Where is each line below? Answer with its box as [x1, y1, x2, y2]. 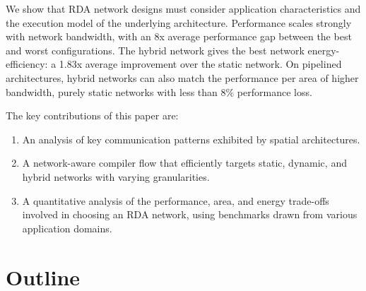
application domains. [22, 220, 112, 235]
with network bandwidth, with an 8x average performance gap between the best [6, 29, 352, 44]
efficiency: [6, 57, 48, 71]
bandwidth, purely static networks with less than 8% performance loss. [6, 84, 312, 99]
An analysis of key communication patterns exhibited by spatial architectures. [22, 131, 360, 146]
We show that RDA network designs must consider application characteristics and [6, 1, 361, 16]
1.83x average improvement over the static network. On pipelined [59, 57, 342, 71]
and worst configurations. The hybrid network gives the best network [6, 42, 305, 57]
